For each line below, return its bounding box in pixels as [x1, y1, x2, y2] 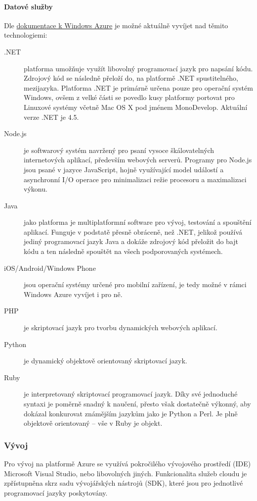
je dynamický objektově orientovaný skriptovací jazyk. [24, 355, 187, 366]
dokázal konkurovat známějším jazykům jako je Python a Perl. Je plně [24, 408, 238, 418]
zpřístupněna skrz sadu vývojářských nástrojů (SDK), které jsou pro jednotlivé [4, 478, 243, 488]
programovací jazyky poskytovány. [4, 487, 108, 498]
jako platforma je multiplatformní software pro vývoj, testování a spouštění [24, 217, 252, 227]
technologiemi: [4, 30, 47, 40]
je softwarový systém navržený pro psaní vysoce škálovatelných [24, 145, 214, 155]
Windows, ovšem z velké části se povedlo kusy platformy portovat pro [24, 92, 235, 102]
